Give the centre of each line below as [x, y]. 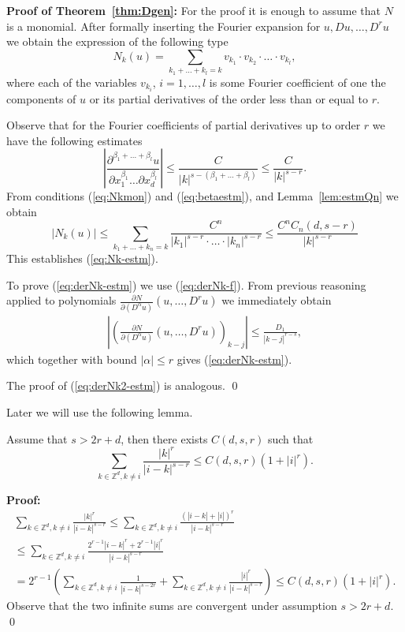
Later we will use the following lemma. [100, 412]
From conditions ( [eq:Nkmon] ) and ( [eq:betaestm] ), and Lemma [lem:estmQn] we [202, 196]
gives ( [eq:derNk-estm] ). [234, 359]
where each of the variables [72, 82]
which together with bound [72, 359]
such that [290, 438]
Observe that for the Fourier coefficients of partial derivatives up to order [184, 125]
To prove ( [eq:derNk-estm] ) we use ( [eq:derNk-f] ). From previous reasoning [186, 284]
